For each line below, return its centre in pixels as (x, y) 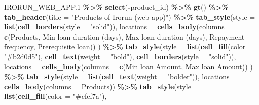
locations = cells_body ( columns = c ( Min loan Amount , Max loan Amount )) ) (128, 66)
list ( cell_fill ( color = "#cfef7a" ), (55, 96)
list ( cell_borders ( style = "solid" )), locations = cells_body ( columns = (118, 27)
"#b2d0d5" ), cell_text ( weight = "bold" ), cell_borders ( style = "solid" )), (120, 56)
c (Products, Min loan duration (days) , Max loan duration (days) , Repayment (124, 36)
